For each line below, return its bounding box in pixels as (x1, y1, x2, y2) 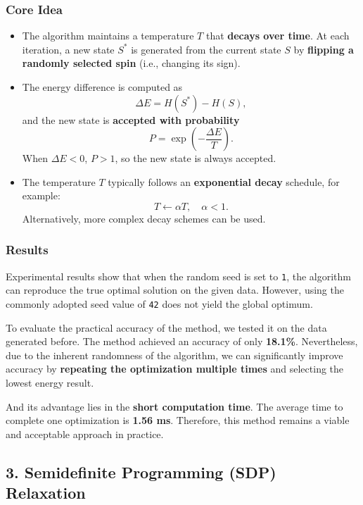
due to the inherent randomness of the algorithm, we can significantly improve (6, 347, 343, 362)
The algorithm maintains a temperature (22, 28, 194, 43)
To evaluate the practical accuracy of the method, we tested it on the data (6, 320, 327, 335)
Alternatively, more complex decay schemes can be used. (22, 211, 266, 225)
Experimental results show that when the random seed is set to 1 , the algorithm (6, 268, 351, 283)
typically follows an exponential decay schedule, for (108, 174, 340, 189)
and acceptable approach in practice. (6, 426, 164, 441)
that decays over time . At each (205, 28, 350, 43)
